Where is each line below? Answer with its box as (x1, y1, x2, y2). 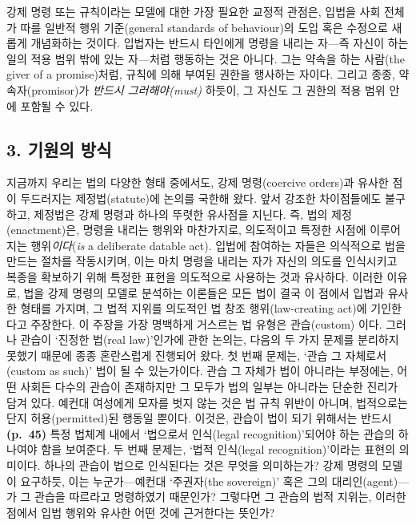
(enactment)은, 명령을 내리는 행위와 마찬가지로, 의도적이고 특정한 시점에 (6, 221, 366, 238)
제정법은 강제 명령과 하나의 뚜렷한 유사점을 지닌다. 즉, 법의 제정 (34, 205, 352, 222)
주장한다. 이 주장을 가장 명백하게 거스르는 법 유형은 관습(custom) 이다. (30, 315, 382, 332)
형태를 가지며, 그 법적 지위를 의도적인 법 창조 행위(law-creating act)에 (20, 300, 367, 317)
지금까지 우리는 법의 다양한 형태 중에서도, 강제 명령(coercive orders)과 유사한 (6, 174, 389, 191)
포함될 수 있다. (20, 97, 94, 114)
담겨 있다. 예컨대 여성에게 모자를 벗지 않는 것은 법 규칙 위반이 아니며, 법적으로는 (6, 394, 408, 410)
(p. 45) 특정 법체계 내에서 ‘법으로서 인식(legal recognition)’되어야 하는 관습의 (6, 425, 395, 442)
